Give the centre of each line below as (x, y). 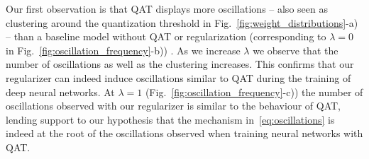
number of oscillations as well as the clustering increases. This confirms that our (180, 64)
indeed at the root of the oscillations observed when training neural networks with (184, 133)
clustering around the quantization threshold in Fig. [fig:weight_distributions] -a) (182, 22)
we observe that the (296, 50)
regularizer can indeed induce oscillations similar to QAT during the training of (178, 77)
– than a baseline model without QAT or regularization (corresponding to (166, 36)
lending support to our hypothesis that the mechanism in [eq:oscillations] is (170, 119)
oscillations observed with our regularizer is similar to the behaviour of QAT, (174, 106)
